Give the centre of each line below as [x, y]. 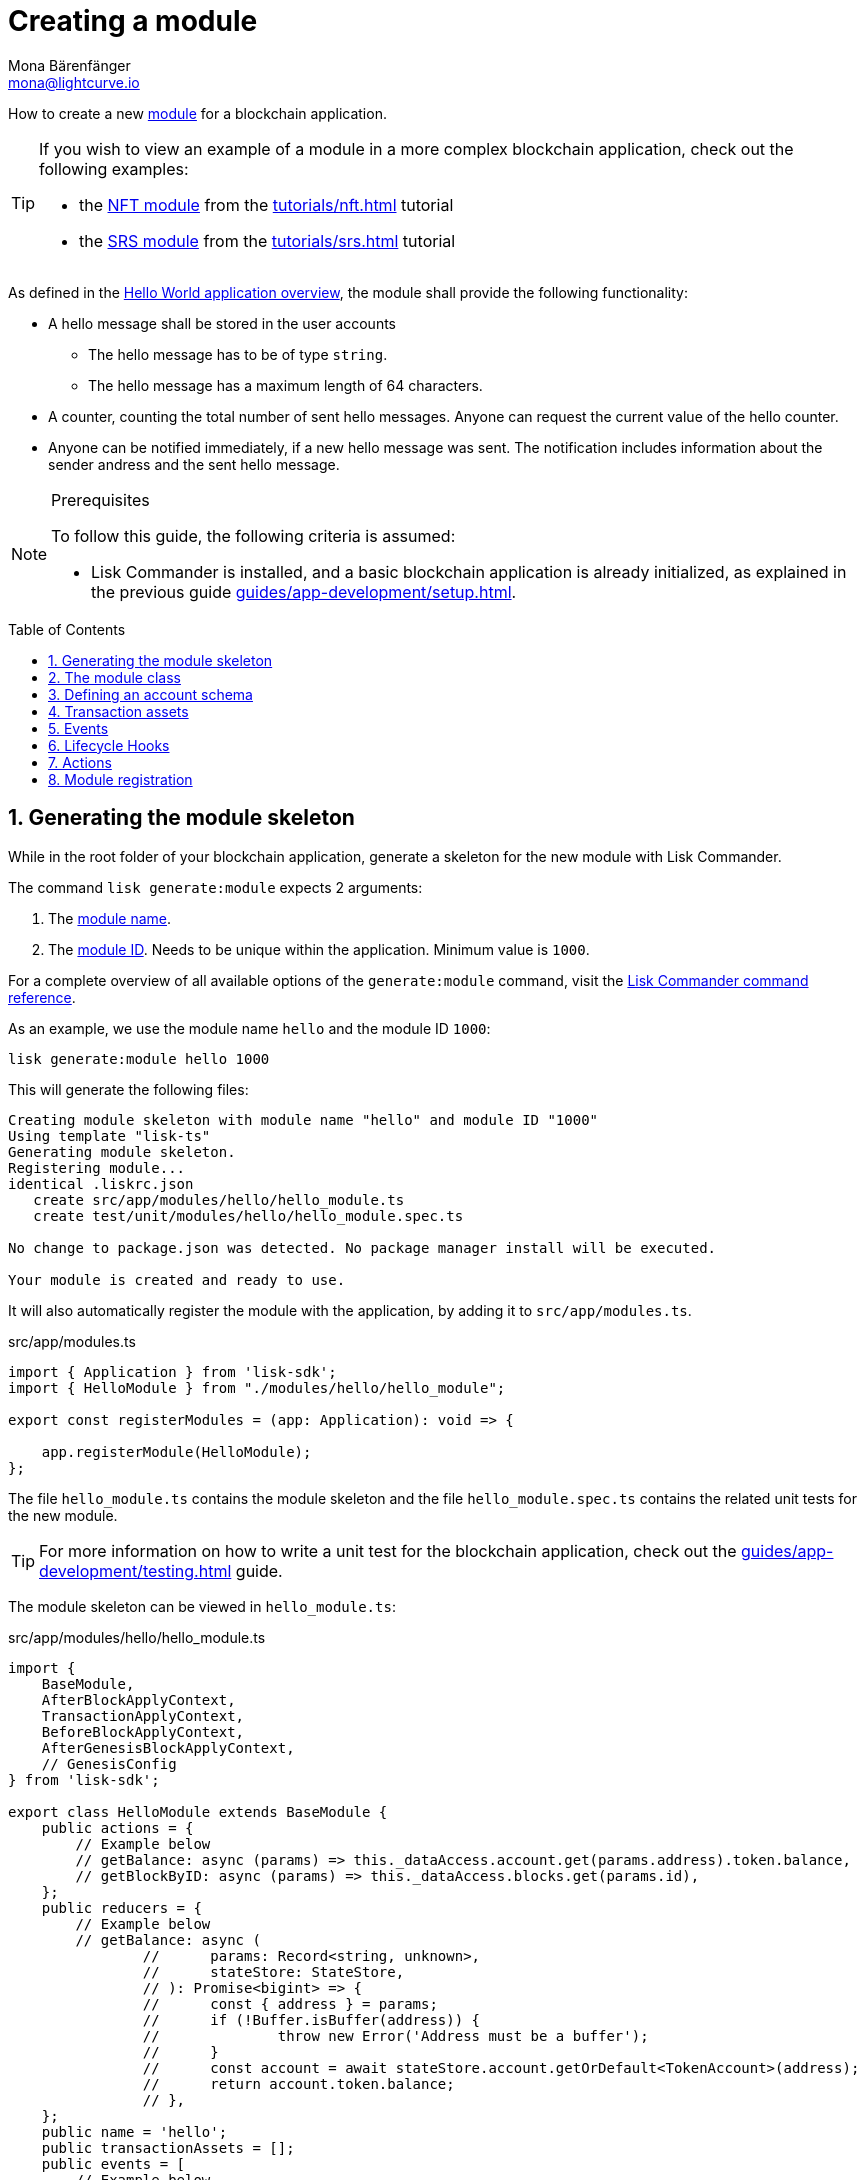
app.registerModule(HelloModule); [176, 1451]
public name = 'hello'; [134, 2131]
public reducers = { [121, 1907]
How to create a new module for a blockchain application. [197, 113]
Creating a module [133, 21]
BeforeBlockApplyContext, [143, 1731]
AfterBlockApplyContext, [138, 1699]
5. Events [78, 728]
